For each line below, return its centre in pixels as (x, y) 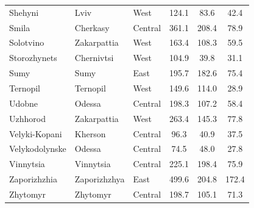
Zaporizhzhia (34, 179)
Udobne (24, 103)
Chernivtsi (94, 58)
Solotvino (27, 42)
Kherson (90, 133)
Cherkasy (92, 27)
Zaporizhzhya (100, 179)
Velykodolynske (38, 149)
